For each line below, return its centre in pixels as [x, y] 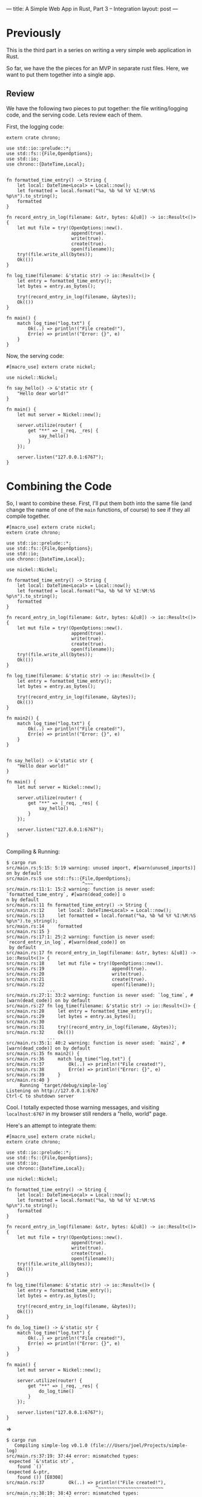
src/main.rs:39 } [34, 1075]
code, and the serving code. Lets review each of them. [74, 115]
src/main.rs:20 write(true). [76, 974]
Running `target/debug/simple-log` [65, 1085]
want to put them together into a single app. [61, 75]
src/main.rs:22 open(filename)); [81, 985]
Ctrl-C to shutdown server [40, 1096]
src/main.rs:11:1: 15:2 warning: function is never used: [81, 889]
